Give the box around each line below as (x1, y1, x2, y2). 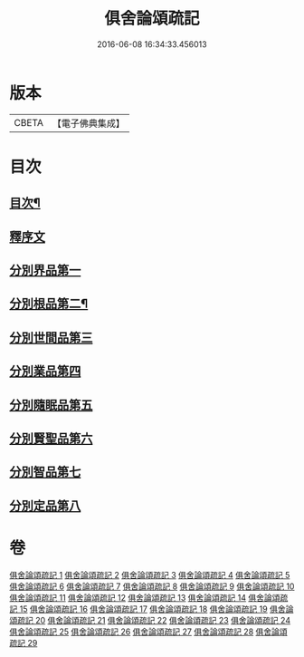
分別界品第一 (9, 263, 81, 278)
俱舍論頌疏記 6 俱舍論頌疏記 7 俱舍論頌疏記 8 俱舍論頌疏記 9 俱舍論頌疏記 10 (9, 581, 295, 592)
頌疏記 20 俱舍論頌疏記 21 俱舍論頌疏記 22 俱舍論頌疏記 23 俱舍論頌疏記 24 (9, 614, 291, 625)
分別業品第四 (9, 363, 81, 379)
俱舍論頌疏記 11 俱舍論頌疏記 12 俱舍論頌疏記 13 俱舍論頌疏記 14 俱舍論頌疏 (9, 592, 289, 603)
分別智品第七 (9, 464, 81, 480)
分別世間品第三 (9, 330, 93, 345)
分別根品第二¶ (9, 296, 89, 312)
